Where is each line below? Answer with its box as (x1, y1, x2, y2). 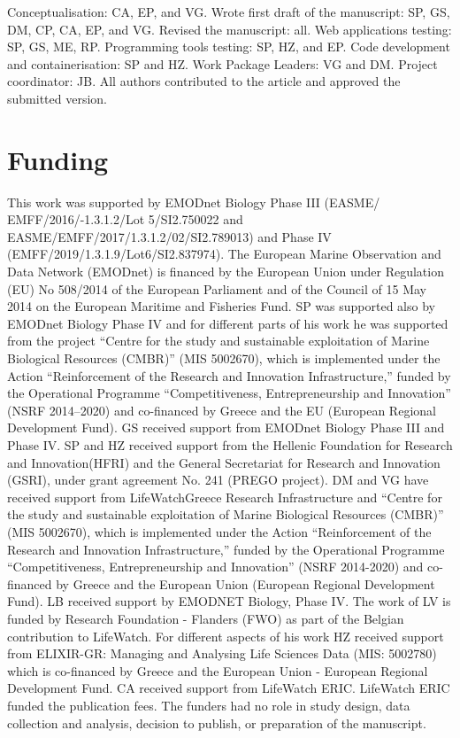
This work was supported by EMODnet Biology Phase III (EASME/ (7, 192, 380, 211)
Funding (7, 141, 109, 177)
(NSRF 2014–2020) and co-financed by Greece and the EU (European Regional (7, 400, 436, 419)
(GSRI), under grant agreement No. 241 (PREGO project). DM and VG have (7, 470, 429, 489)
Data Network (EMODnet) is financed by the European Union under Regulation (7, 262, 444, 281)
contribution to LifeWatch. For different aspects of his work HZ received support (7, 626, 444, 645)
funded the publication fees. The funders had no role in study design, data (7, 695, 410, 714)
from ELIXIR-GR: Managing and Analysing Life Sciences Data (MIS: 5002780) (7, 644, 437, 663)
